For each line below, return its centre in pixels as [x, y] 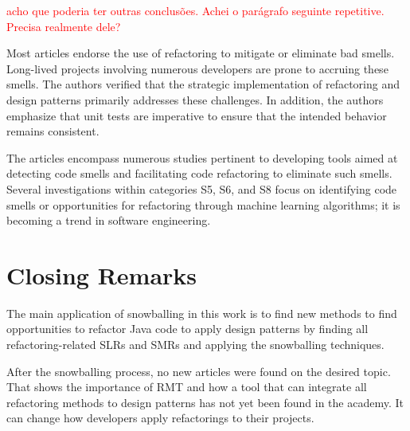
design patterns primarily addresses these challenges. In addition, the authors [195, 99]
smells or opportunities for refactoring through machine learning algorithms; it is [203, 204]
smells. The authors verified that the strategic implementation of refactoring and [203, 84]
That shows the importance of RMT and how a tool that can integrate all [187, 387]
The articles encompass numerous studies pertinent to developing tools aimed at [202, 157]
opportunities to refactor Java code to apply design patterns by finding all [187, 329]
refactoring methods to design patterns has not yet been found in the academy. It [205, 402]
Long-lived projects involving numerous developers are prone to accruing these [197, 68]
